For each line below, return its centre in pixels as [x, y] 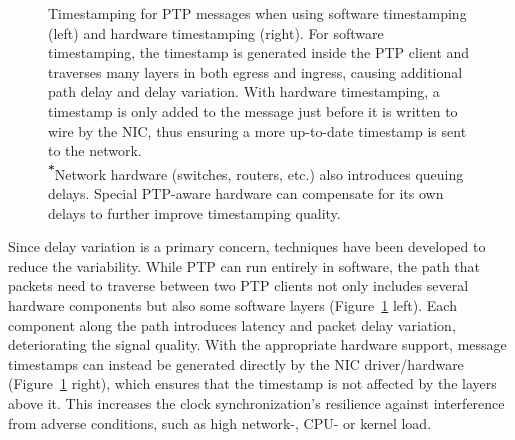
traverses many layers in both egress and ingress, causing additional [255, 71]
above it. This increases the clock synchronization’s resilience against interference [256, 402]
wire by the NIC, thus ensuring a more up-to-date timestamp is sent [257, 130]
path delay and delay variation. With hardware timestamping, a [244, 91]
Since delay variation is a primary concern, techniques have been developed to [247, 246]
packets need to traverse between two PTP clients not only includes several [238, 285]
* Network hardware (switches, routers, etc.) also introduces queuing [256, 172]
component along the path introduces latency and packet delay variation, [232, 324]
